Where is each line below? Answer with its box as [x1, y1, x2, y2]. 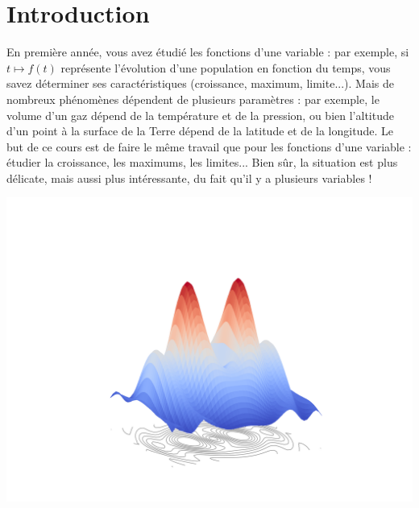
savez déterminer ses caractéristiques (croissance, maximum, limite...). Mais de [6, 75, 395, 92]
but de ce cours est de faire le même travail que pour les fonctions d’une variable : [6, 138, 412, 155]
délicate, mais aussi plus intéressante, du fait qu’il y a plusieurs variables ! [6, 169, 372, 186]
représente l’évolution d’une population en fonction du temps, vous [60, 59, 391, 76]
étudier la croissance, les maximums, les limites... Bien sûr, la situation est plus [6, 154, 398, 171]
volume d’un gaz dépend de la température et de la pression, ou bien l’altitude [6, 106, 394, 123]
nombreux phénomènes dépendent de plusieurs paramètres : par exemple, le [6, 90, 380, 107]
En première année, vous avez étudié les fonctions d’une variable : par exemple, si [6, 43, 409, 60]
